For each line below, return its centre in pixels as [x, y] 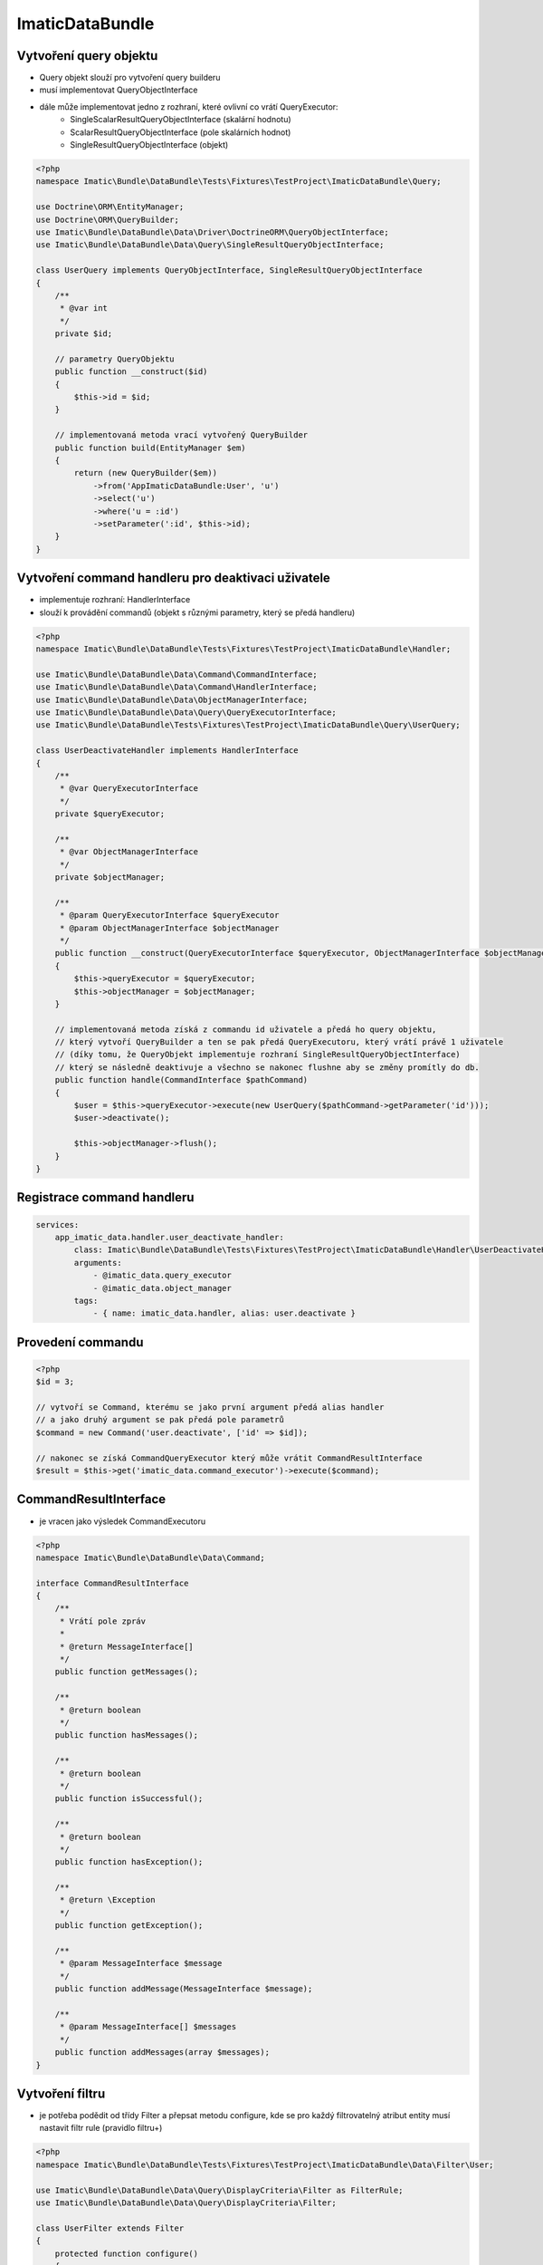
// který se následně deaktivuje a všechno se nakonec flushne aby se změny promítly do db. [267, 1067]
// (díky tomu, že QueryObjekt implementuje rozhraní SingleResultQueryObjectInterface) [257, 1055]
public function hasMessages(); [127, 1735]
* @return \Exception [107, 1900]
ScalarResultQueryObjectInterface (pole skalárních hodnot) [181, 132]
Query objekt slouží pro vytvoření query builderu [130, 78]
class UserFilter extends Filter [110, 2228]
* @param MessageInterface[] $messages [148, 2027]
